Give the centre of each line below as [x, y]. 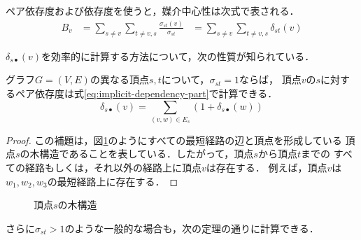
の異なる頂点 [119, 79]
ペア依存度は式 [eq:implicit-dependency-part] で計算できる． [146, 93]
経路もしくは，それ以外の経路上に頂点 [113, 168]
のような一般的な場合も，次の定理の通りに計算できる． [192, 228]
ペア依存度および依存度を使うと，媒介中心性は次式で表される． [153, 10]
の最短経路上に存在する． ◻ [113, 181]
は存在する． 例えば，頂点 [267, 168]
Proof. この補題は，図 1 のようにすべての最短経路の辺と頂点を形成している [174, 140]
